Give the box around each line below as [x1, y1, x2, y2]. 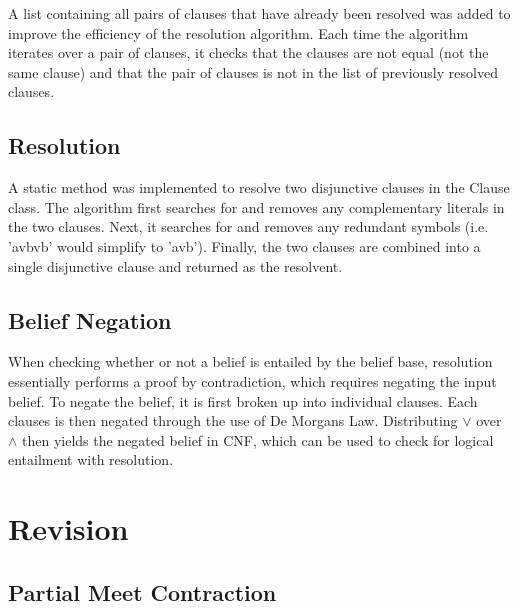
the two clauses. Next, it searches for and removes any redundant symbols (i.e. [8, 216, 489, 237]
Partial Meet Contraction [8, 576, 277, 607]
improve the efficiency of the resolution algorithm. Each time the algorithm [8, 22, 469, 43]
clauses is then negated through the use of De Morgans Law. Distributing [8, 410, 458, 431]
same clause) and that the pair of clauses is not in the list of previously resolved [8, 61, 498, 82]
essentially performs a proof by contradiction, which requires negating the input [8, 370, 497, 391]
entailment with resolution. [8, 449, 174, 470]
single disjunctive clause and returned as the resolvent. [8, 255, 343, 276]
